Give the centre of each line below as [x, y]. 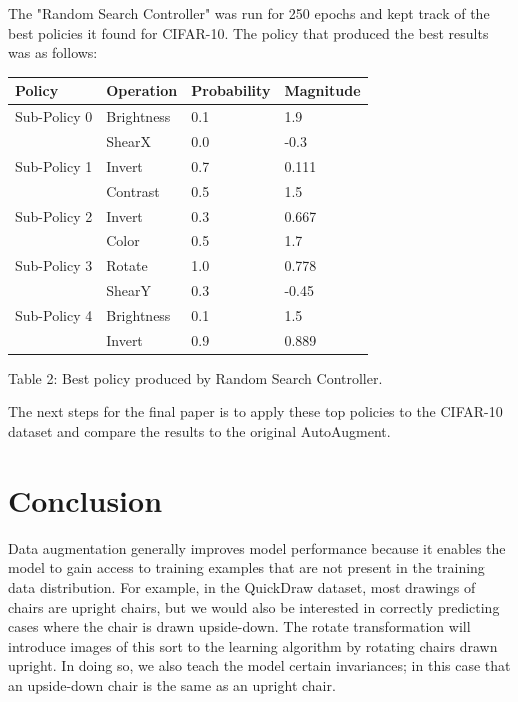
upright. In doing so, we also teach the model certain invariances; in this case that [259, 665]
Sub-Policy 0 [54, 116]
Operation [142, 90]
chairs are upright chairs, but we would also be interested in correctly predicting [254, 606]
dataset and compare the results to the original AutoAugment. [199, 431]
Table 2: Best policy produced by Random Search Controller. [195, 377]
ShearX [128, 140]
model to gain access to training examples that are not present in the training [246, 567]
